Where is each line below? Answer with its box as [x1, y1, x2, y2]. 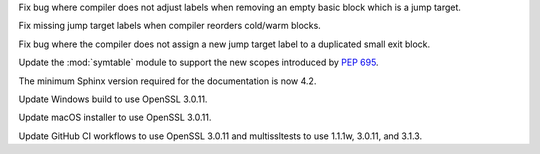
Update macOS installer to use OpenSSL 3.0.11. [18, 111, 212, 124]
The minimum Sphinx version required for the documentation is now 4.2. [18, 75, 317, 87]
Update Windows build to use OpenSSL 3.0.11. [18, 93, 208, 105]
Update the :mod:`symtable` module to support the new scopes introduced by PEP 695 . [18, 56, 379, 69]
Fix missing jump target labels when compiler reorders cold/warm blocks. [18, 20, 322, 32]
